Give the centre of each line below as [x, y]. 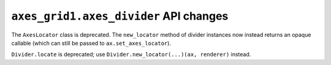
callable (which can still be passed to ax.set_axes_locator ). [91, 43]
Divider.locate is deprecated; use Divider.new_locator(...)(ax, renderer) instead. [131, 55]
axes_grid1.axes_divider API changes [120, 16]
